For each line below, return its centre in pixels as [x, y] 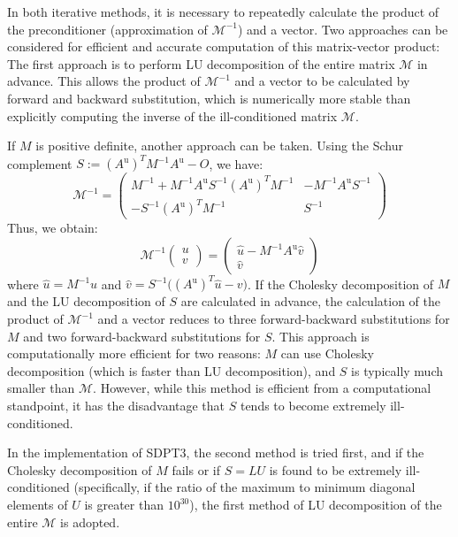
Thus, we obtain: [53, 228]
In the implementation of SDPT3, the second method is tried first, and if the [216, 453]
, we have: [236, 163]
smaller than [41, 388]
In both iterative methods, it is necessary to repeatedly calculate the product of [223, 12]
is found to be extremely [336, 469]
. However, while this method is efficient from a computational [262, 388]
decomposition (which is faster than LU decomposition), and [172, 370]
